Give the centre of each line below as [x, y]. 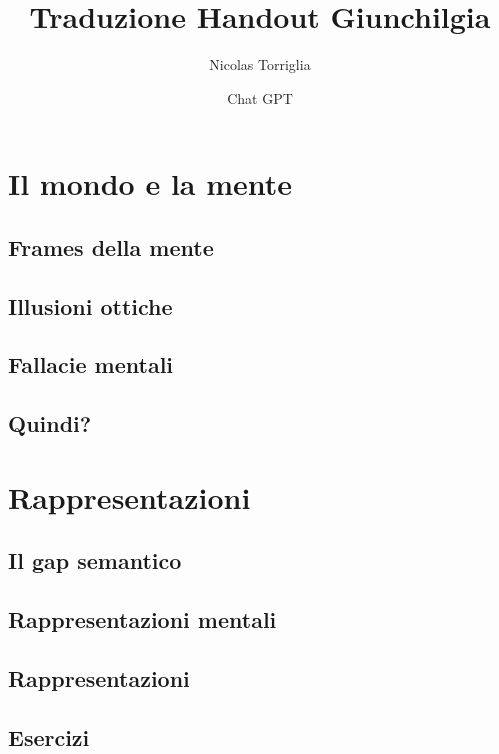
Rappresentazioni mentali [142, 619]
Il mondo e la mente [150, 183]
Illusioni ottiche [90, 305]
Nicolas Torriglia [260, 64]
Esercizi [49, 736]
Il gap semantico [95, 560]
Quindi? [50, 423]
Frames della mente [111, 246]
